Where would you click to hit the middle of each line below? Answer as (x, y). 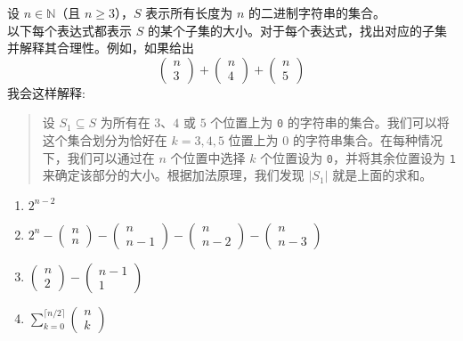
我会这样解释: (46, 92)
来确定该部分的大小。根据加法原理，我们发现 (173, 175)
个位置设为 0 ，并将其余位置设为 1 (358, 157)
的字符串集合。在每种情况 (367, 140)
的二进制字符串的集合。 (317, 12)
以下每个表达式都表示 (69, 30)
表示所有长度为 (189, 12)
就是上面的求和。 (382, 175)
